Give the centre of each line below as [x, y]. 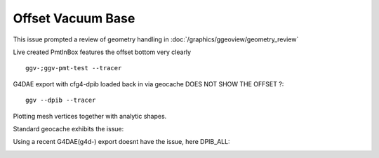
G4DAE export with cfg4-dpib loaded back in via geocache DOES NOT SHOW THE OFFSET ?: [148, 84]
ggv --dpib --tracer [61, 100]
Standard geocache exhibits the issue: [68, 129]
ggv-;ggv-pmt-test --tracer [74, 68]
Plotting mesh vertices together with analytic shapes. [90, 116]
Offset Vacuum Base [74, 18]
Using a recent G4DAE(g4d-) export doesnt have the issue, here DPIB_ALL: [122, 142]
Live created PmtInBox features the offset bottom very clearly [102, 52]
